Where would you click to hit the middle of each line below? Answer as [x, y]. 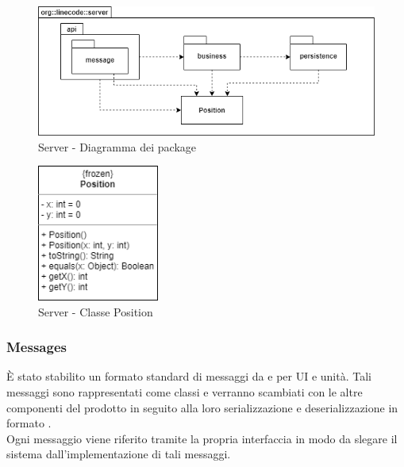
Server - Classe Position [96, 311]
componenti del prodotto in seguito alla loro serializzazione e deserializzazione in [202, 407]
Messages [37, 347]
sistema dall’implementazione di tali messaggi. [119, 454]
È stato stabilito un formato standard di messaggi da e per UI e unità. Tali [189, 376]
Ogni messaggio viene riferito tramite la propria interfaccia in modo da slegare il [202, 438]
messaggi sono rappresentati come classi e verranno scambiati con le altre [185, 392]
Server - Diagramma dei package [117, 146]
